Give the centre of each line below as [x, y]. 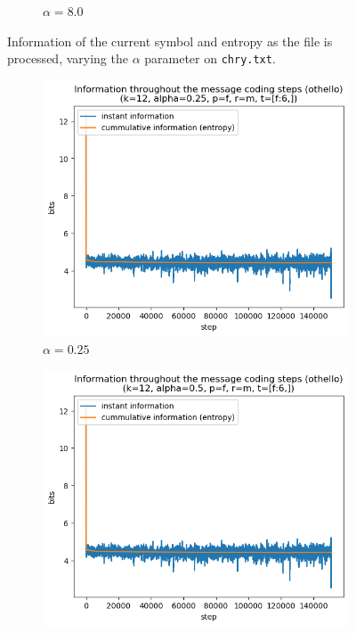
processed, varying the [68, 58]
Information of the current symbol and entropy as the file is [170, 41]
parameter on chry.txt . [210, 58]
